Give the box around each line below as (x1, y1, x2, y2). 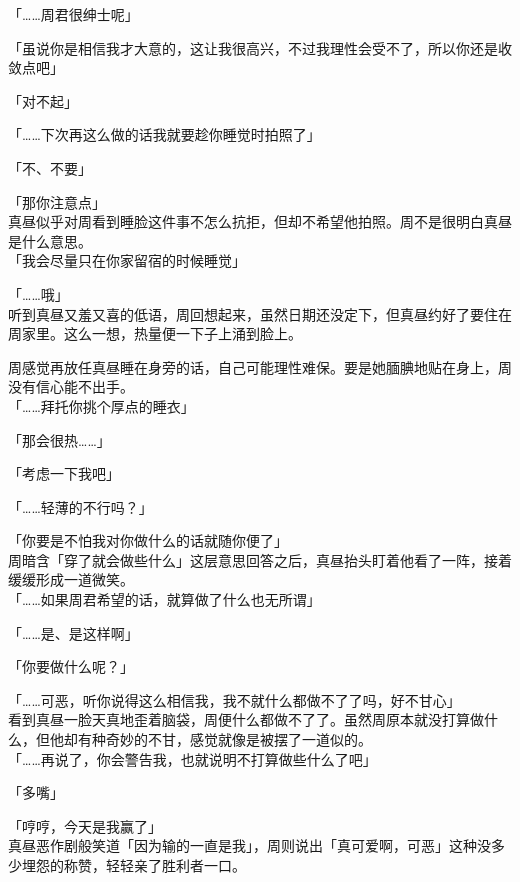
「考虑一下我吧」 (8, 463, 120, 484)
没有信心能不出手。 (8, 376, 134, 397)
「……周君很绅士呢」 (8, 4, 139, 24)
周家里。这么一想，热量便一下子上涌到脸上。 (8, 323, 302, 344)
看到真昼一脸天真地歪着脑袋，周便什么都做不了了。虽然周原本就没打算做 (8, 709, 484, 730)
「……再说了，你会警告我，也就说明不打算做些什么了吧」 (8, 748, 377, 769)
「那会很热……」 (8, 429, 111, 450)
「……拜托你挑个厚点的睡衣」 (8, 395, 195, 416)
